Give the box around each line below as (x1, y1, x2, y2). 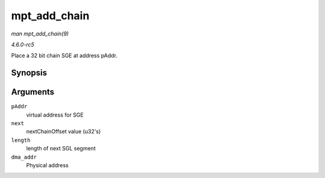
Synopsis (11, 68, 48, 78)
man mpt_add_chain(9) (11, 30, 69, 37)
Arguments (11, 87, 55, 97)
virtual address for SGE (26, 111, 84, 118)
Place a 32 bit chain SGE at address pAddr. (11, 52, 117, 60)
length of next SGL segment (26, 145, 96, 152)
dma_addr (11, 153, 37, 161)
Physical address (26, 161, 69, 168)
